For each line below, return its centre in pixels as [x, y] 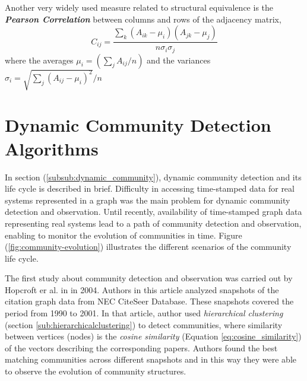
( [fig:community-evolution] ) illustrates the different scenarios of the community [148, 247]
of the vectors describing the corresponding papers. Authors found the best [141, 347]
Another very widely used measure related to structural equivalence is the [139, 7]
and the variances [179, 60]
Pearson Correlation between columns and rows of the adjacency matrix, [143, 19]
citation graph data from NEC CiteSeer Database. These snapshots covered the [149, 301]
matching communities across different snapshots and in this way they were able [151, 359]
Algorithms [52, 148]
